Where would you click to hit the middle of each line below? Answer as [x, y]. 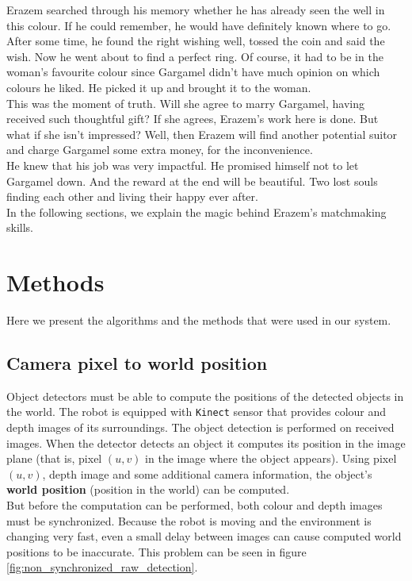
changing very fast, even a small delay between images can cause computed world [204, 536]
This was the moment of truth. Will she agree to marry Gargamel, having [186, 103]
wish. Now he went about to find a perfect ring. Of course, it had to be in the [195, 56]
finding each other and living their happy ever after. [132, 196]
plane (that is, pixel [54, 458]
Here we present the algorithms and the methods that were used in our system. [199, 320]
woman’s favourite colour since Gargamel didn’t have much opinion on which [193, 72]
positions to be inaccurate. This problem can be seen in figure [156, 551]
